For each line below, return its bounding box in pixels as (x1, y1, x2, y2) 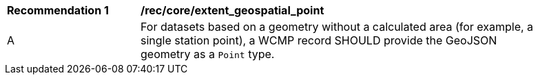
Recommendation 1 (7, 3, 109, 17)
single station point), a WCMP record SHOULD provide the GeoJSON (141, 34, 497, 47)
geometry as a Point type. (141, 47, 275, 61)
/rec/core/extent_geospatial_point (141, 3, 324, 17)
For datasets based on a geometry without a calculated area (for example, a (141, 20, 534, 34)
